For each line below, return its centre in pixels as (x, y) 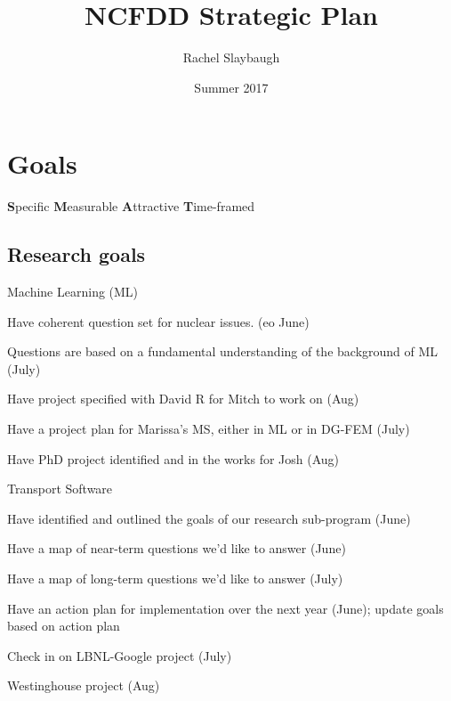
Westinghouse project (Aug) (84, 685)
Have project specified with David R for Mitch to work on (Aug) (183, 399)
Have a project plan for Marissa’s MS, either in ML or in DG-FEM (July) (209, 429)
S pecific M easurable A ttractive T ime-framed (131, 206)
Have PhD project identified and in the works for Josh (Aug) (173, 458)
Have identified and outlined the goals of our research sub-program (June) (209, 518)
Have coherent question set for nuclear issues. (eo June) (158, 321)
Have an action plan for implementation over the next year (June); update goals (225, 608)
